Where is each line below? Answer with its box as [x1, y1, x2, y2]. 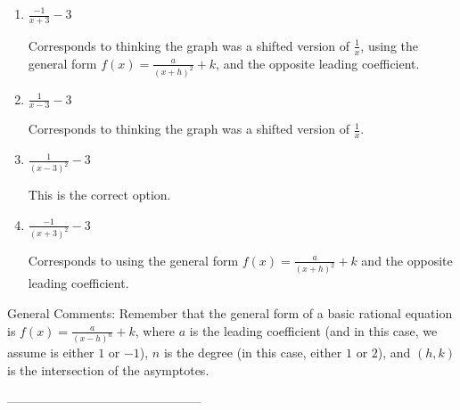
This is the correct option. [28, 185, 171, 204]
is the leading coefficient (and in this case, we [189, 321, 438, 340]
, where [135, 321, 176, 340]
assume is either [7, 343, 94, 362]
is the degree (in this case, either [163, 343, 342, 362]
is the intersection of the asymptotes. [7, 361, 209, 380]
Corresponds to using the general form [28, 250, 239, 269]
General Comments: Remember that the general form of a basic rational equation [7, 304, 453, 322]
